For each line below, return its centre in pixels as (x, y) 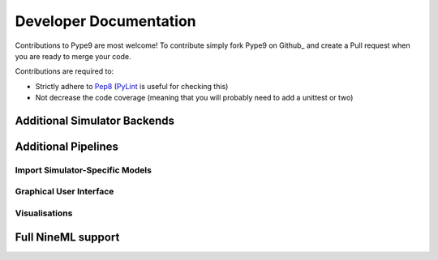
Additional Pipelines (67, 146)
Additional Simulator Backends (94, 120)
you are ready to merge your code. (73, 56)
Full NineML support (67, 237)
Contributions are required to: (64, 71)
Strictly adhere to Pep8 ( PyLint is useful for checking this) (132, 86)
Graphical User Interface (64, 192)
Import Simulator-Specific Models (83, 170)
